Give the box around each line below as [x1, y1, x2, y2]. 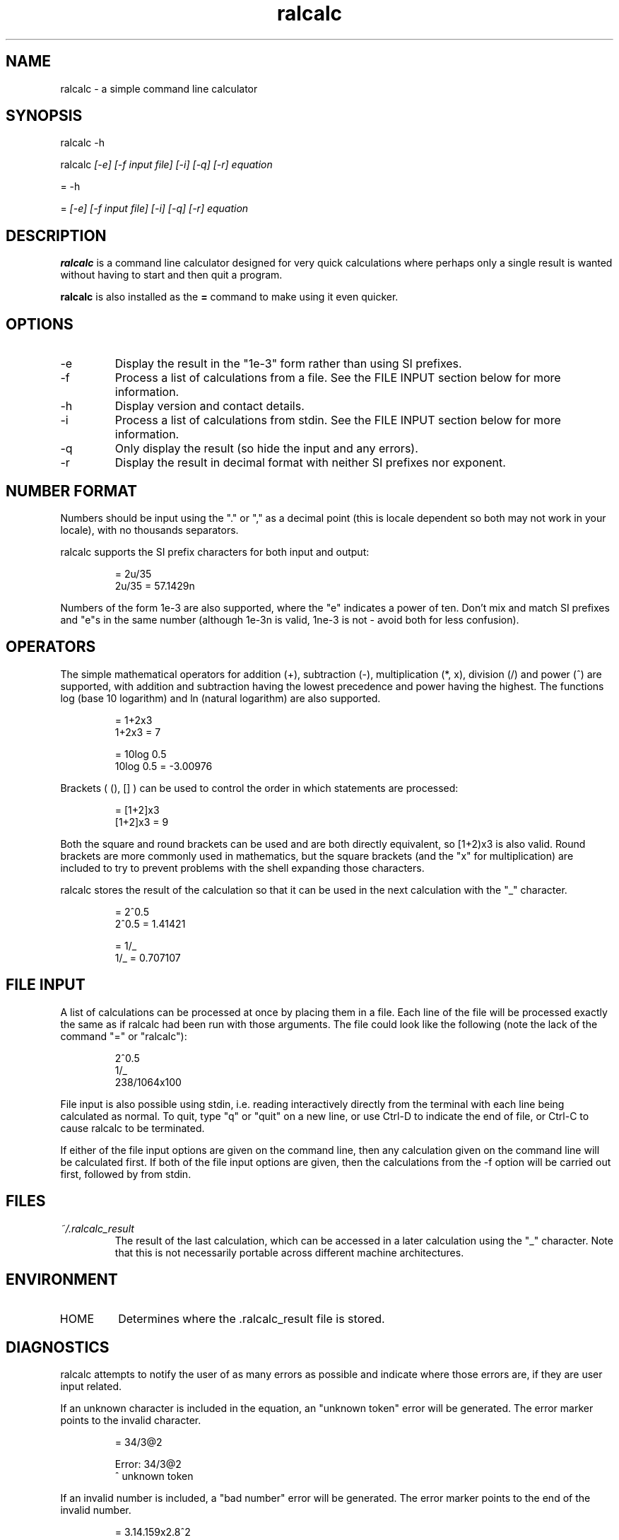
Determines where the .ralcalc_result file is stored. [118, 1312, 385, 1326]
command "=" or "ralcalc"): [60, 1029, 187, 1042]
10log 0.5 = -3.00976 [114, 759, 213, 772]
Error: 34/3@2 [114, 1458, 182, 1471]
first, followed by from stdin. [60, 1167, 191, 1180]
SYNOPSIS [6, 107, 83, 125]
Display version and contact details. [114, 399, 305, 414]
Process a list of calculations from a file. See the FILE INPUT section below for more [114, 371, 561, 385]
